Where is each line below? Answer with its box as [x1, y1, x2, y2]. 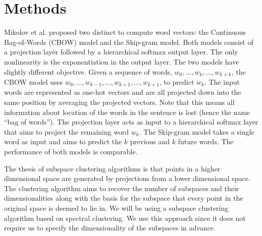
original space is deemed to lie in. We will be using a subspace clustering [4, 202, 229, 213]
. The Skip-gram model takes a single [139, 126, 254, 137]
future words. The [178, 136, 234, 147]
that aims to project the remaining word [4, 126, 129, 137]
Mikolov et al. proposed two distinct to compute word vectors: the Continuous [4, 27, 246, 37]
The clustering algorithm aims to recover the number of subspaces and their [4, 183, 239, 193]
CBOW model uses [4, 76, 63, 87]
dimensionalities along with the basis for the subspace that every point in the [4, 193, 243, 203]
